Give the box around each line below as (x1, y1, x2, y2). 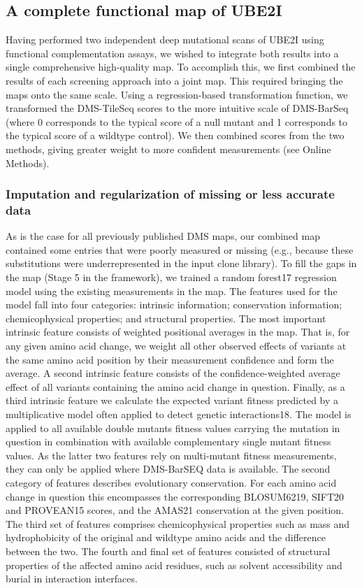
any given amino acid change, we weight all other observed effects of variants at (6, 338, 347, 353)
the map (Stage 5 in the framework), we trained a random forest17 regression (6, 270, 337, 285)
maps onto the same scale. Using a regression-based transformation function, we (6, 87, 348, 101)
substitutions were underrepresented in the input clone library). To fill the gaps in (6, 256, 357, 271)
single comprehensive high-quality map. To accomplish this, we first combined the (6, 59, 356, 74)
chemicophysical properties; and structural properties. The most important (6, 310, 326, 325)
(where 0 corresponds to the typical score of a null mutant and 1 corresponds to (6, 114, 348, 129)
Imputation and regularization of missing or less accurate (6, 185, 335, 203)
